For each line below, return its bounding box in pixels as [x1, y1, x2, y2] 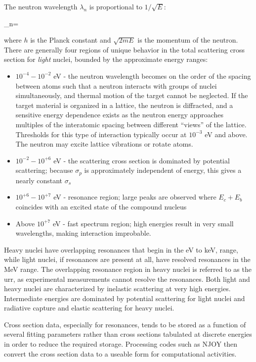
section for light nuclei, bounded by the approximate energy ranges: [4, 54, 208, 64]
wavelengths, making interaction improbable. [15, 228, 151, 238]
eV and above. [205, 129, 248, 139]
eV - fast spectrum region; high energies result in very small [52, 218, 234, 228]
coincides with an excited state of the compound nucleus [15, 201, 187, 211]
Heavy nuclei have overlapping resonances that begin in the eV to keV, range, [4, 244, 238, 255]
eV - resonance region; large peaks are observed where [53, 192, 216, 202]
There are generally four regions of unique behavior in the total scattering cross [4, 44, 245, 54]
